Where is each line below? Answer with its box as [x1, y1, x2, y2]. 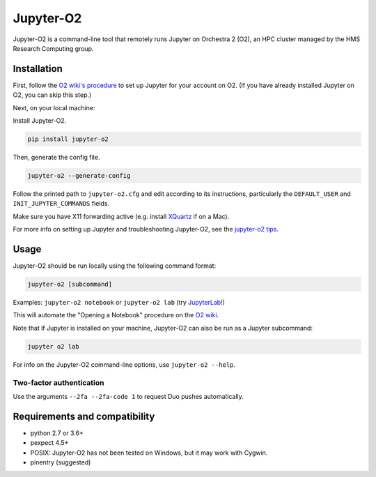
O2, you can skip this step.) [13, 91, 92, 99]
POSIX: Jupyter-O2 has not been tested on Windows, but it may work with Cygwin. [30, 448, 268, 457]
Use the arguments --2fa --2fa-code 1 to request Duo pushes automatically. [13, 392, 244, 400]
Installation [13, 63, 63, 75]
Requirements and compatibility [13, 410, 155, 422]
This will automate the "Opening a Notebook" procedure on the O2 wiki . [13, 311, 219, 319]
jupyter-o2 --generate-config [27, 172, 131, 179]
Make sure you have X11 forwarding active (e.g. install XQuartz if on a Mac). [13, 212, 230, 220]
